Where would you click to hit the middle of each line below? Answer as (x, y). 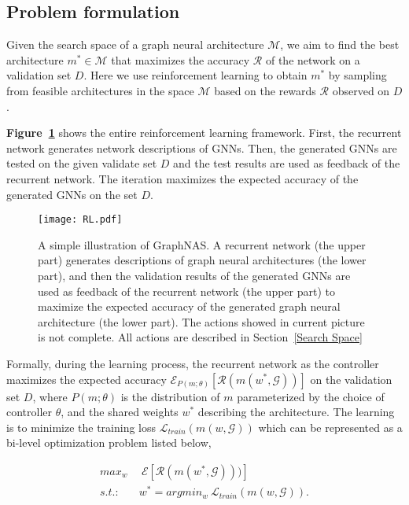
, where (50, 396)
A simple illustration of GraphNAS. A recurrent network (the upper (202, 244)
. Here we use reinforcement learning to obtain (195, 75)
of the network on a (313, 59)
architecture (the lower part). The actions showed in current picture (201, 321)
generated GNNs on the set (72, 194)
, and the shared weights (120, 412)
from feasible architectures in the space (100, 90)
